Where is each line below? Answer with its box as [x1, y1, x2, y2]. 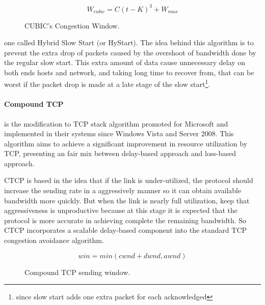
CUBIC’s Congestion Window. [24, 20, 120, 30]
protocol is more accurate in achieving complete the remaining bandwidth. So [4, 215, 247, 225]
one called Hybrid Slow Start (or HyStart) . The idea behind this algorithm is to [4, 37, 254, 48]
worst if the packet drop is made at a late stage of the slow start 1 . [4, 77, 210, 89]
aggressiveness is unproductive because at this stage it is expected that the [4, 205, 238, 216]
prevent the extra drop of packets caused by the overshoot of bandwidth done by [4, 47, 256, 57]
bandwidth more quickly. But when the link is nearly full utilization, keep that [4, 195, 250, 205]
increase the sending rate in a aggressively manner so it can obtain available [4, 185, 242, 196]
